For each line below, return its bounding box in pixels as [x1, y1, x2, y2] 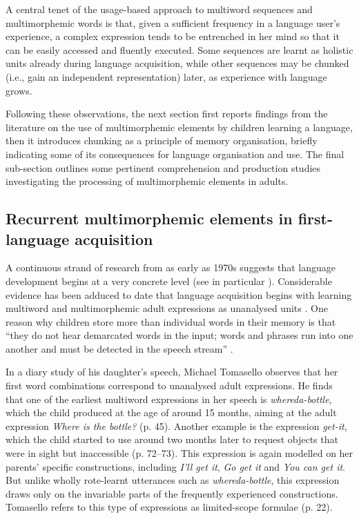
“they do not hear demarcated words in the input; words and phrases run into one [6, 328, 353, 342]
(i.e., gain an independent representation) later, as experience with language [6, 69, 327, 84]
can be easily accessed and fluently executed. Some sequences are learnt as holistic [6, 42, 353, 57]
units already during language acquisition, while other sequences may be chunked [6, 56, 349, 70]
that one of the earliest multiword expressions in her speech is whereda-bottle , [6, 391, 332, 406]
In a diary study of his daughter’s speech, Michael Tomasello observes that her [6, 364, 338, 379]
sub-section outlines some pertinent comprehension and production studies [6, 160, 321, 175]
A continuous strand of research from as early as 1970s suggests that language [6, 260, 336, 275]
